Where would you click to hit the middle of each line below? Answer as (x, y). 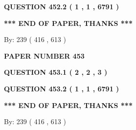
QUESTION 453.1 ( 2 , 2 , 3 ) (56, 72)
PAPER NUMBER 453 (44, 55)
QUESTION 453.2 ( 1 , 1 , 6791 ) (62, 88)
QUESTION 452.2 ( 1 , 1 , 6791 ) (62, 6)
